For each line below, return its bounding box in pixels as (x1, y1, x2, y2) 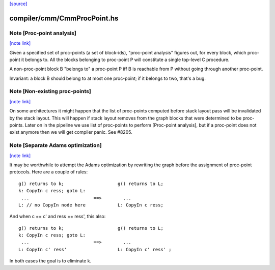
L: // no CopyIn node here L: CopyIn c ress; (18, 202, 164, 208)
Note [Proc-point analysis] (9, 29, 76, 37)
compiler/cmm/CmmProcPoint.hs (9, 14, 119, 22)
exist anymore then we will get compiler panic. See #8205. (9, 129, 132, 135)
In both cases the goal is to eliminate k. (9, 258, 92, 264)
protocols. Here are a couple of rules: (9, 169, 88, 175)
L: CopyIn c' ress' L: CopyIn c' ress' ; (18, 247, 172, 252)
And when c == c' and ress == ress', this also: (9, 214, 106, 220)
